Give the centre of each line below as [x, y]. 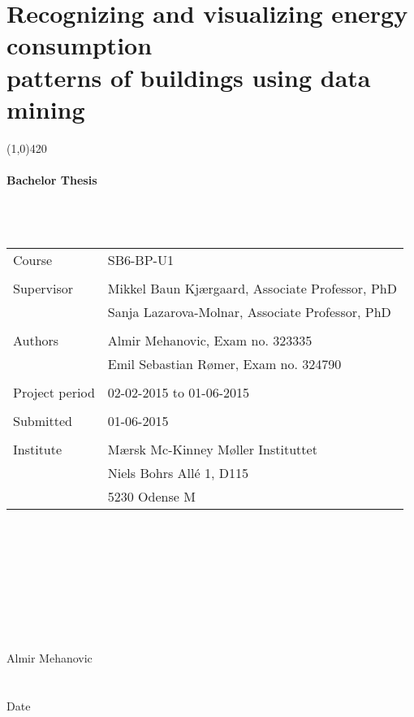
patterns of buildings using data [189, 77]
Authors [36, 341]
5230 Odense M [151, 497]
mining [46, 109]
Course [33, 260]
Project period [54, 393]
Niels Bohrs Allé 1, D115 [178, 473]
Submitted [43, 421]
